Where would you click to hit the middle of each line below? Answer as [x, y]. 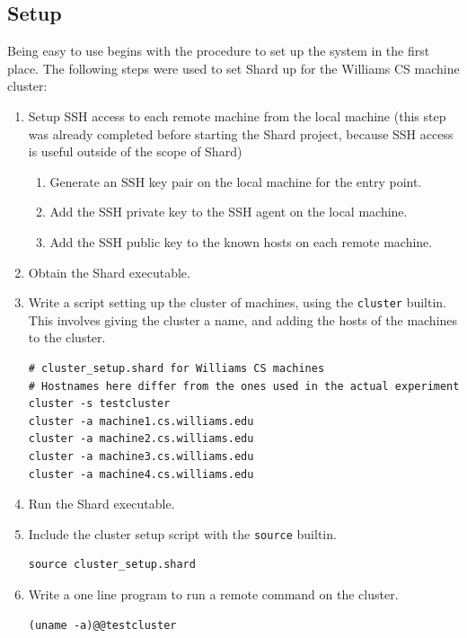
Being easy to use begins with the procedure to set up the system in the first [219, 51]
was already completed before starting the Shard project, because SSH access [241, 133]
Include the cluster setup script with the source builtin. [182, 533]
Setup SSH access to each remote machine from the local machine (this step [237, 115]
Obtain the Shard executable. [109, 272]
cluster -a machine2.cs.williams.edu [141, 439]
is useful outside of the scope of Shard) [135, 151]
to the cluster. [67, 337]
